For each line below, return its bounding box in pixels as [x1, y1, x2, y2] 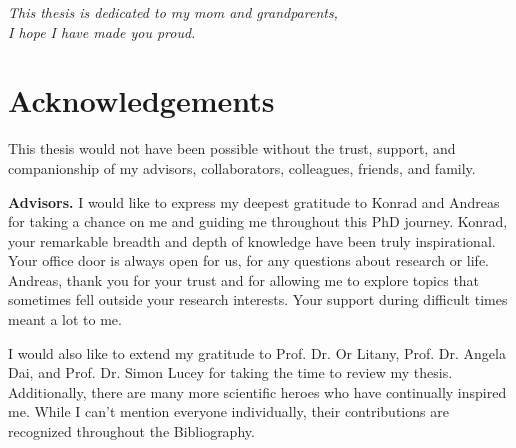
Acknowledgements [8, 80, 275, 121]
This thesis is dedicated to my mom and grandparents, [8, 2, 338, 22]
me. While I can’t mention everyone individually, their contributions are [8, 401, 449, 422]
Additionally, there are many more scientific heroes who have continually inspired [8, 381, 507, 402]
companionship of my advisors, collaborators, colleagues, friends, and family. [8, 157, 476, 178]
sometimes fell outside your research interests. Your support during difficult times [8, 289, 508, 310]
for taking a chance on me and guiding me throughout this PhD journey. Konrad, [8, 211, 508, 232]
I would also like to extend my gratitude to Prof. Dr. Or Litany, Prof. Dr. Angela [8, 342, 506, 363]
